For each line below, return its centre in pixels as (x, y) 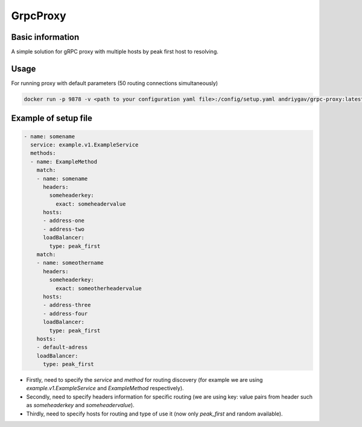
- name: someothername (70, 263)
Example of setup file (52, 119)
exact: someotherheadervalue (98, 288)
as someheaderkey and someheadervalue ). (81, 405)
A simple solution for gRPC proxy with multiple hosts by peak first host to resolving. (115, 52)
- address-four (65, 313)
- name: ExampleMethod (64, 162)
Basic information (45, 37)
